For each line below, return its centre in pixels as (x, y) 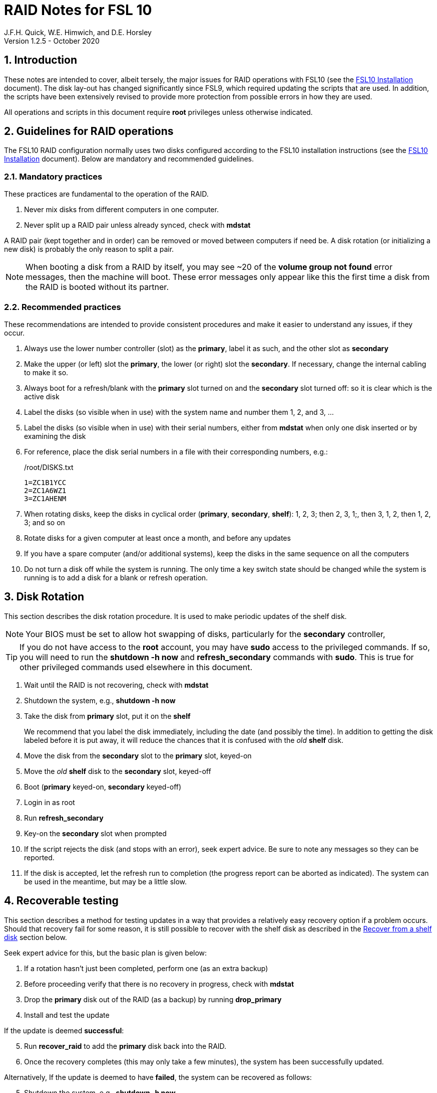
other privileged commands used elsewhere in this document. (136, 667)
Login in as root (50, 802)
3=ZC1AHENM (45, 498)
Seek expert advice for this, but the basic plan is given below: (106, 953)
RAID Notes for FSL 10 (78, 10)
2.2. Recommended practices (63, 307)
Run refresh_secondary (64, 818)
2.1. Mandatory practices (53, 176)
